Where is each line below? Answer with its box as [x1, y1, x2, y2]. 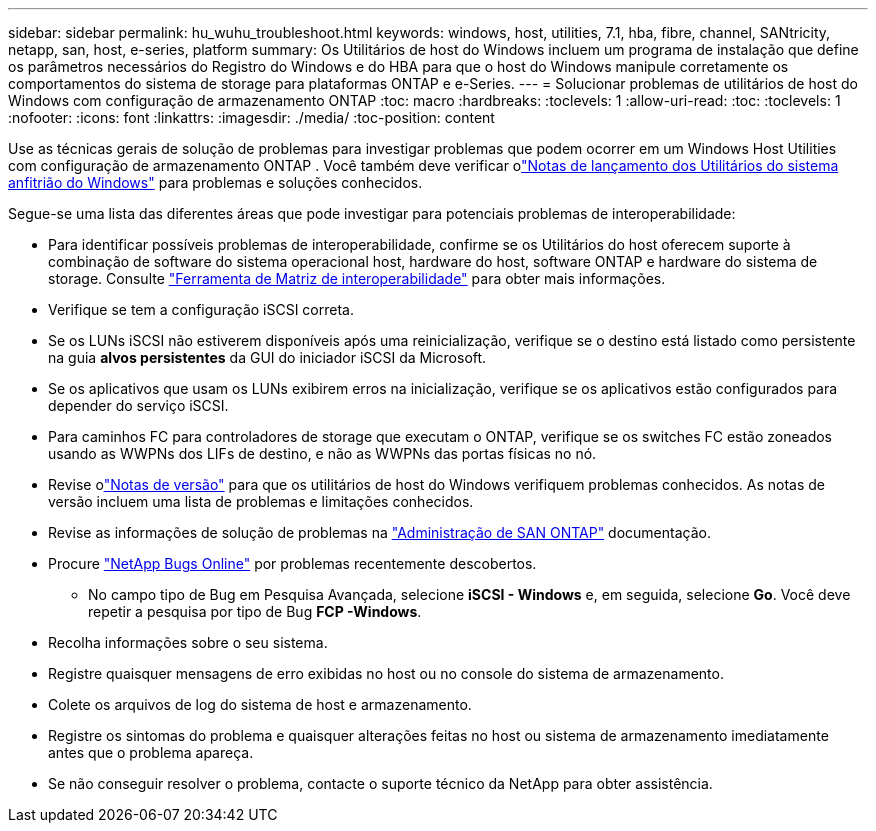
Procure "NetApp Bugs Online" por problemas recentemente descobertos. [48, 555, 537, 572]
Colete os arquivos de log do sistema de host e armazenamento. [48, 696, 472, 713]
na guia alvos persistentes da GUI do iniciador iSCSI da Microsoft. [48, 349, 487, 366]
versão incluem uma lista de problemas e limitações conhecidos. [48, 493, 474, 510]
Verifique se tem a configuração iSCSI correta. [48, 301, 354, 318]
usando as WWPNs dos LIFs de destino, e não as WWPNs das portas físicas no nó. [48, 445, 597, 462]
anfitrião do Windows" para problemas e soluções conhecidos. [8, 174, 423, 191]
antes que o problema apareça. [48, 744, 254, 761]
